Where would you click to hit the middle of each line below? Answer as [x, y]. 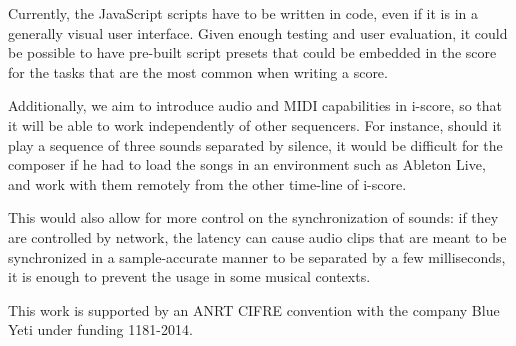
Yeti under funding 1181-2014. [100, 329]
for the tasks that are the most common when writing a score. [198, 71]
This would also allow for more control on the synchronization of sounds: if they [253, 217]
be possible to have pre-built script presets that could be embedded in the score [252, 52]
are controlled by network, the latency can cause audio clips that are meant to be [257, 236]
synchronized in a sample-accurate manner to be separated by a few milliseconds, [257, 256]
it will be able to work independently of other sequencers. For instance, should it [255, 124]
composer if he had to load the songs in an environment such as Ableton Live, [247, 164]
